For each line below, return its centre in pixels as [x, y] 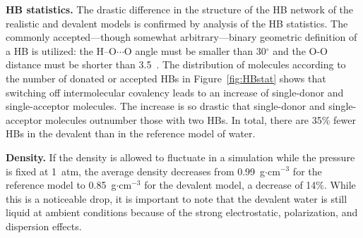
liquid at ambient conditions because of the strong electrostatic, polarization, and [182, 212]
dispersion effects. [44, 226]
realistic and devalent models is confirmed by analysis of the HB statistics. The [177, 23]
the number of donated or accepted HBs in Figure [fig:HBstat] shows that [166, 78]
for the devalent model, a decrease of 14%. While [250, 185]
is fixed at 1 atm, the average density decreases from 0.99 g [136, 171]
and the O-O [300, 50]
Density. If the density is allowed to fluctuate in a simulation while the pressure [180, 157]
